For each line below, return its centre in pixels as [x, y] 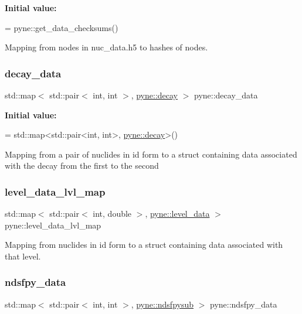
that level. [23, 256]
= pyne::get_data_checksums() [62, 27]
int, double [112, 214]
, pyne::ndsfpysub [162, 304]
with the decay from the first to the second [82, 165]
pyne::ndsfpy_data [244, 304]
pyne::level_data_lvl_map [53, 225]
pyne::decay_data [226, 95]
